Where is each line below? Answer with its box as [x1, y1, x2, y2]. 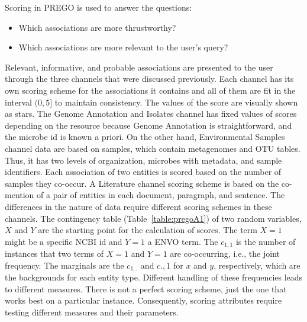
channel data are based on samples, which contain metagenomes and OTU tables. [5, 142, 300, 154]
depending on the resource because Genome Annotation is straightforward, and [5, 119, 292, 131]
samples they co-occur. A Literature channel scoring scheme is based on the [5, 177, 279, 189]
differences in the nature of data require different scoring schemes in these [5, 200, 272, 212]
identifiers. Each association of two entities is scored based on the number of [5, 165, 282, 178]
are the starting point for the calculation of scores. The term [38, 224, 257, 236]
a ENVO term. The [147, 235, 218, 247]
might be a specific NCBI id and [5, 235, 122, 247]
